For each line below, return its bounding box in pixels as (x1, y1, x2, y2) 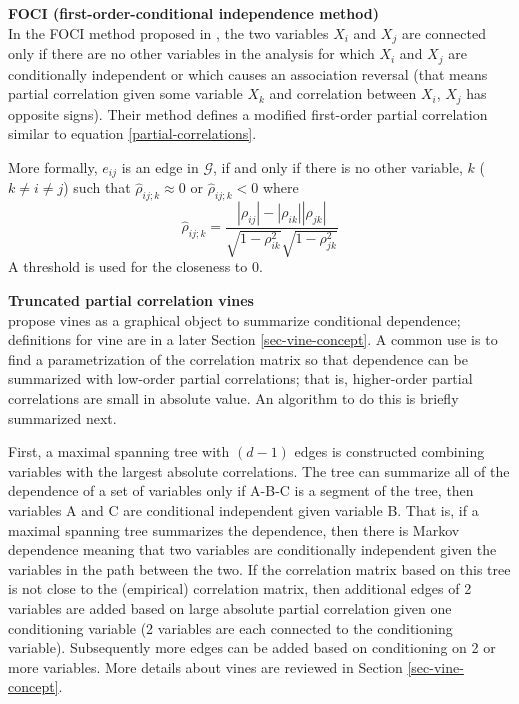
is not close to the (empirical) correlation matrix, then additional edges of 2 (8, 578, 472, 599)
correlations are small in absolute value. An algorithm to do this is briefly (8, 387, 459, 408)
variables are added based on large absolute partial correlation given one (8, 597, 452, 618)
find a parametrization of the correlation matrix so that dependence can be (8, 348, 468, 369)
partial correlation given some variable (8, 83, 243, 104)
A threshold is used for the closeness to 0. (8, 256, 263, 277)
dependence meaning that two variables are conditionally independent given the (8, 539, 497, 560)
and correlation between (269, 83, 417, 104)
